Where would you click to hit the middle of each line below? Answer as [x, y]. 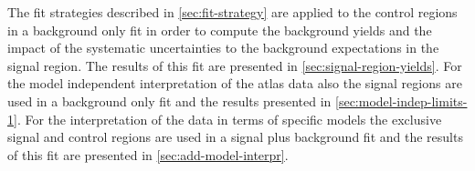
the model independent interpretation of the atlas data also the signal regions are [235, 83]
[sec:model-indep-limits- [401, 101]
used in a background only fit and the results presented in [169, 101]
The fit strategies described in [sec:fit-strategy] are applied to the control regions [232, 12]
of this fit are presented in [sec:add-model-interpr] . [148, 154]
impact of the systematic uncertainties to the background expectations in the [223, 48]
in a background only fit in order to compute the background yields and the [220, 30]
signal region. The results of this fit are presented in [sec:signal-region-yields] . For [235, 65]
